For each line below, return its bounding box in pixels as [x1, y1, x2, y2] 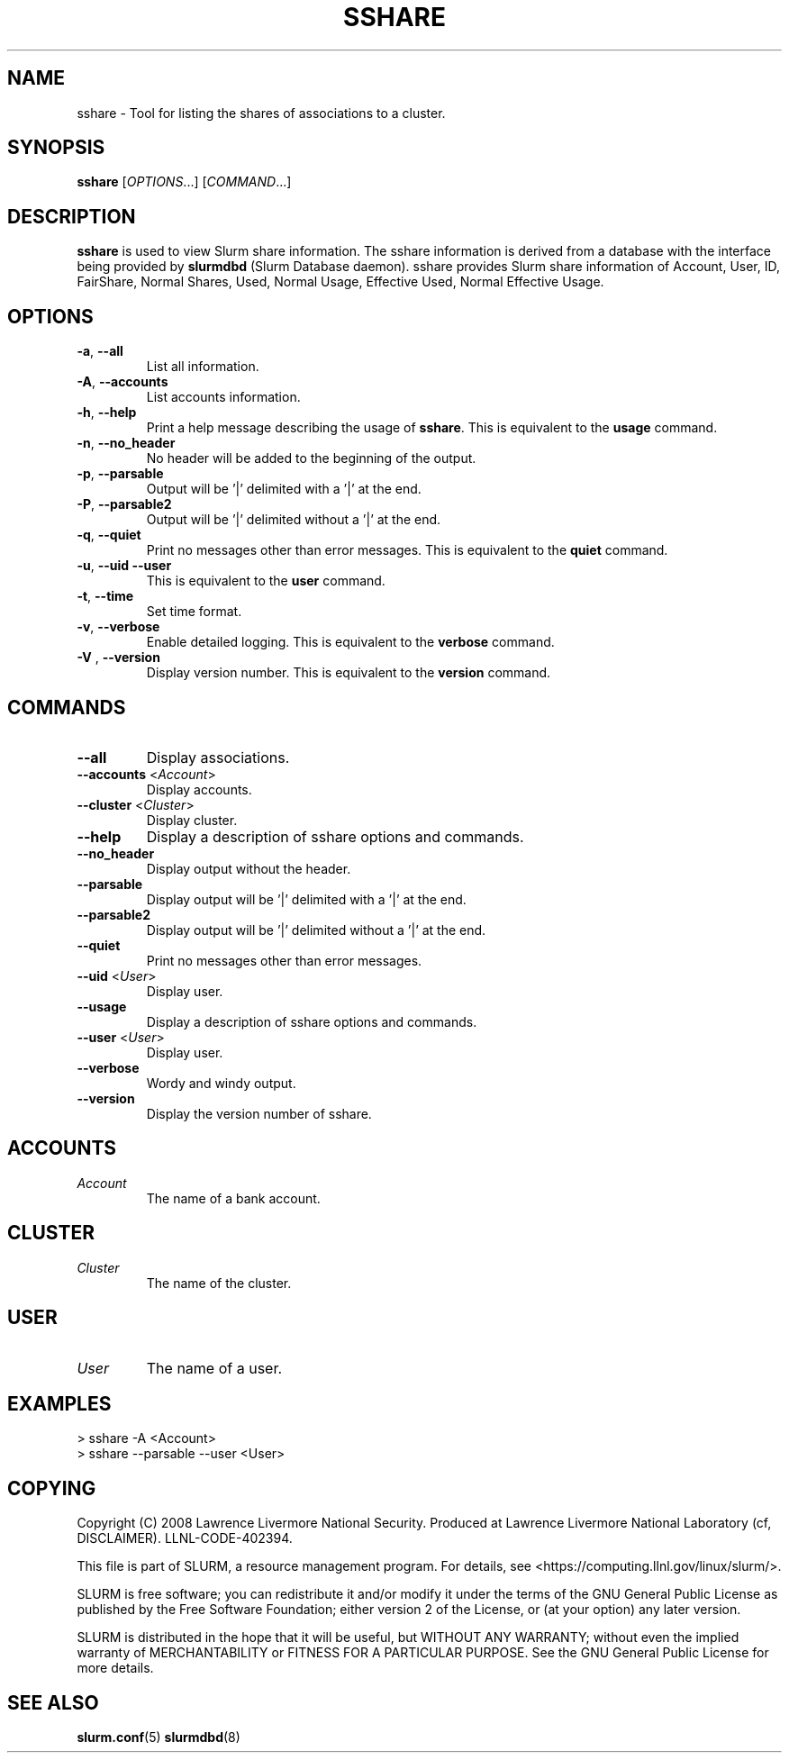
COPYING [7, 1476, 96, 1500]
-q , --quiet [77, 527, 141, 543]
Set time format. [146, 603, 242, 620]
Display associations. [146, 748, 290, 767]
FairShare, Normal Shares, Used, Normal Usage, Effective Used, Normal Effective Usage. [77, 274, 604, 290]
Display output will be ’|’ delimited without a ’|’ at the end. [146, 921, 486, 938]
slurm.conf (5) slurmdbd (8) [77, 1729, 240, 1746]
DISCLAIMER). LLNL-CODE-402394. [77, 1530, 293, 1547]
